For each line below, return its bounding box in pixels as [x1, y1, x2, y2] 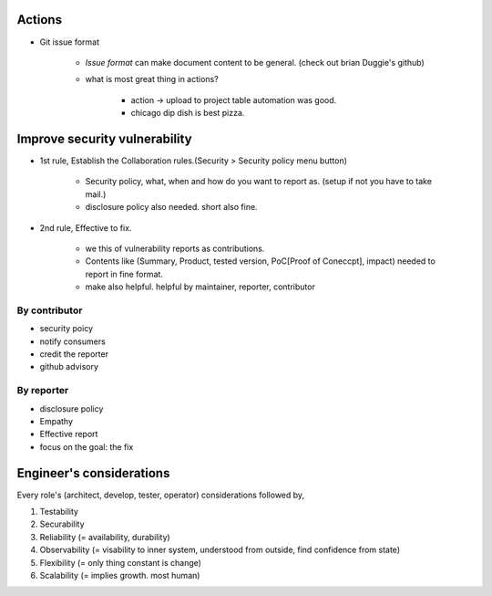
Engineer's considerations [16, 465, 170, 481]
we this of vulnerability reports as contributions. [85, 243, 265, 254]
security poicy [39, 323, 94, 334]
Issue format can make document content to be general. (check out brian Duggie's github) [85, 57, 425, 68]
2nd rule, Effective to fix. [39, 222, 132, 233]
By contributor [16, 304, 83, 317]
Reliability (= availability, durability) [39, 531, 170, 542]
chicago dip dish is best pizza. [130, 108, 245, 119]
